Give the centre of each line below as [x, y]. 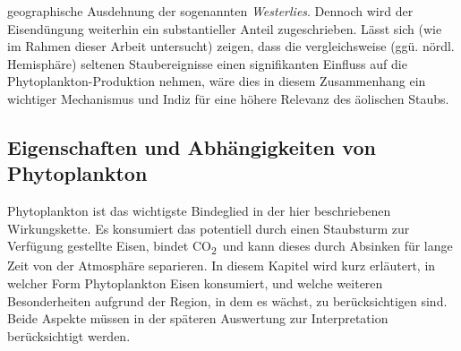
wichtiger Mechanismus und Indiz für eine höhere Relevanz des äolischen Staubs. [228, 98]
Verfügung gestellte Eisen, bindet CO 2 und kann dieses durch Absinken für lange [230, 247]
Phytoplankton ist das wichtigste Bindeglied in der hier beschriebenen [199, 211]
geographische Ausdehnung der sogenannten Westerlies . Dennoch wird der [210, 11]
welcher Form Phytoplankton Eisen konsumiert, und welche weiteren [195, 283]
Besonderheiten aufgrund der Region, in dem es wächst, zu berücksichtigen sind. [227, 300]
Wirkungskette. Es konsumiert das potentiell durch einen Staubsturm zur [209, 228]
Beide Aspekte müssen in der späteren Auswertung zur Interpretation [198, 318]
